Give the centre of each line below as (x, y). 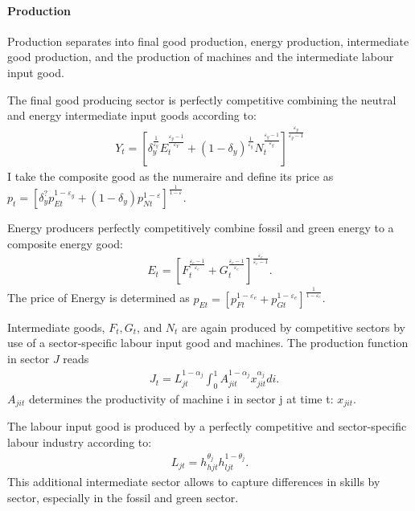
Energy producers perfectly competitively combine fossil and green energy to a (201, 227)
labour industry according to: (80, 442)
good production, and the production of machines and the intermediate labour (201, 57)
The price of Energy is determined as (99, 298)
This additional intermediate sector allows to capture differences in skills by (194, 482)
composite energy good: (66, 243)
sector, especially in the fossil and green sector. (123, 497)
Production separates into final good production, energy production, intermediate (208, 41)
